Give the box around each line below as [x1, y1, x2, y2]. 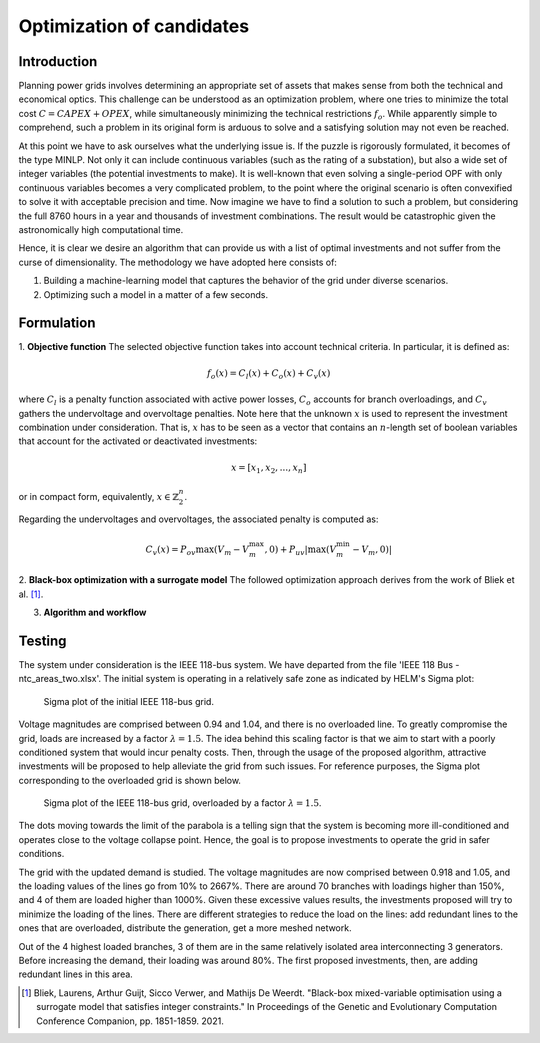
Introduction [18, 53, 98, 70]
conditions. [18, 848, 65, 860]
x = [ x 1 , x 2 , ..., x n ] [230, 461, 307, 475]
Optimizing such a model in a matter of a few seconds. [43, 288, 269, 300]
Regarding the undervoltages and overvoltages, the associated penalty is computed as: [18, 513, 379, 525]
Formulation [18, 315, 96, 332]
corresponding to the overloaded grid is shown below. [18, 774, 242, 786]
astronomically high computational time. [18, 223, 184, 235]
